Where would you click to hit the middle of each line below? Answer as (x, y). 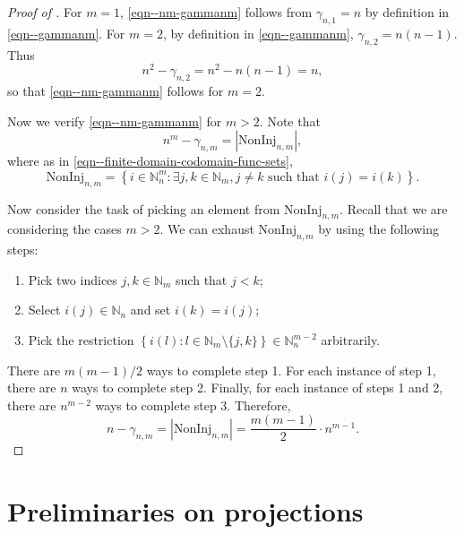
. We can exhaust (207, 229)
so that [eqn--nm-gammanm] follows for (116, 91)
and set (150, 310)
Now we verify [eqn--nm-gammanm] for (115, 121)
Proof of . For (45, 12)
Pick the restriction (81, 340)
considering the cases (64, 229)
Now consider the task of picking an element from (144, 208)
